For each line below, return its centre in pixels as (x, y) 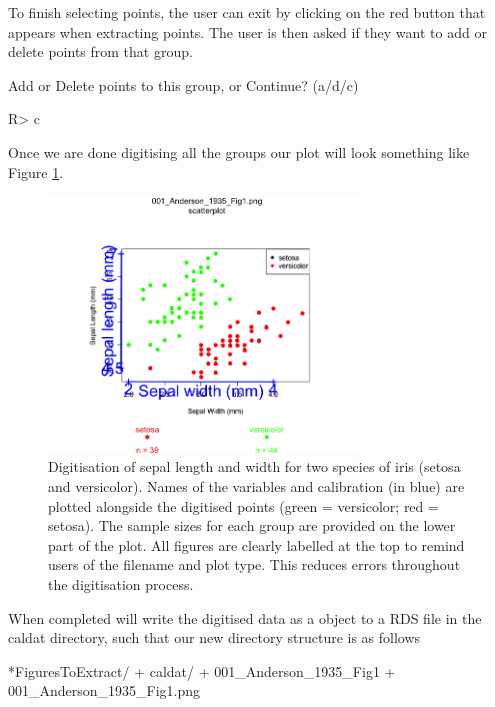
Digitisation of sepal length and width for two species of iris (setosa (254, 466)
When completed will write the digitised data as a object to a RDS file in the (245, 617)
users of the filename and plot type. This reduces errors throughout (254, 564)
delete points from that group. (100, 51)
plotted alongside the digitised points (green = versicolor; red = (243, 505)
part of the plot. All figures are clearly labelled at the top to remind (256, 544)
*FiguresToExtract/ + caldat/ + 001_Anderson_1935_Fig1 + (202, 670)
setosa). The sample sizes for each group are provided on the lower (252, 525)
